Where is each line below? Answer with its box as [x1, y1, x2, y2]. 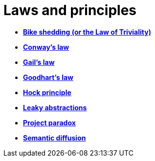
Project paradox [23, 118, 76, 127]
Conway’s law [23, 42, 69, 51]
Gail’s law [23, 58, 55, 66]
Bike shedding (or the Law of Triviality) [23, 27, 151, 36]
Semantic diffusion [23, 133, 86, 142]
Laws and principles [3, 2, 137, 19]
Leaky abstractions [23, 103, 87, 112]
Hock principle [23, 88, 71, 97]
